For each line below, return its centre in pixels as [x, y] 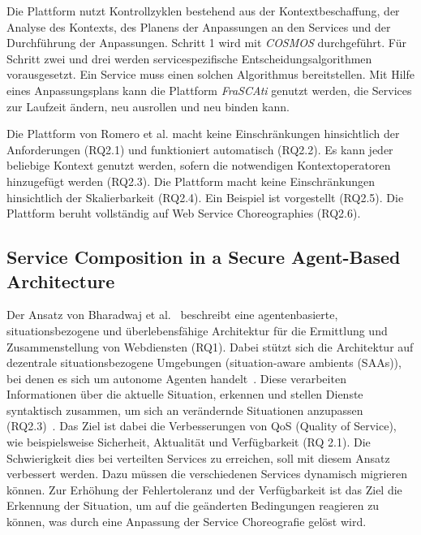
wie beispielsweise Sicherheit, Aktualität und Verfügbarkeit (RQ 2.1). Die [189, 442]
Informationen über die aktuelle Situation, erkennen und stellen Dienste [185, 394]
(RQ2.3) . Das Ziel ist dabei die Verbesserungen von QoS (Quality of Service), [202, 426]
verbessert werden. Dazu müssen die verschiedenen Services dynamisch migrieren [207, 474]
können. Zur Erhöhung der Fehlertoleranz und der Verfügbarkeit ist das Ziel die [204, 489]
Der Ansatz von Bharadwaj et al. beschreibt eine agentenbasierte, [172, 315]
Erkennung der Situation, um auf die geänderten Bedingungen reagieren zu [193, 505]
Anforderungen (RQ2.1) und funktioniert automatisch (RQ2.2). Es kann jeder [200, 149]
